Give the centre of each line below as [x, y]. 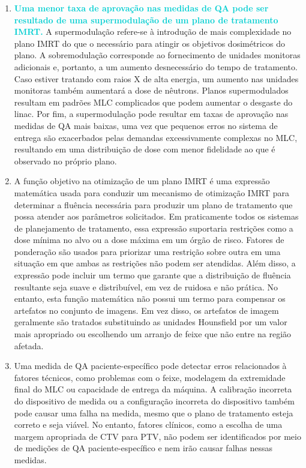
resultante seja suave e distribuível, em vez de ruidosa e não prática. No [146, 286]
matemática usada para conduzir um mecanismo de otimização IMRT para [151, 192]
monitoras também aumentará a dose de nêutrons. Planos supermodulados [151, 90]
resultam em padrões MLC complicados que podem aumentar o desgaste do [153, 102]
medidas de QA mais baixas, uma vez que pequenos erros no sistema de [146, 125]
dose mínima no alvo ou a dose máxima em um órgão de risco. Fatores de [149, 240]
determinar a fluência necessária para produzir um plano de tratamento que [153, 204]
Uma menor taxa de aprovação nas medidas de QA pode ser [141, 8]
